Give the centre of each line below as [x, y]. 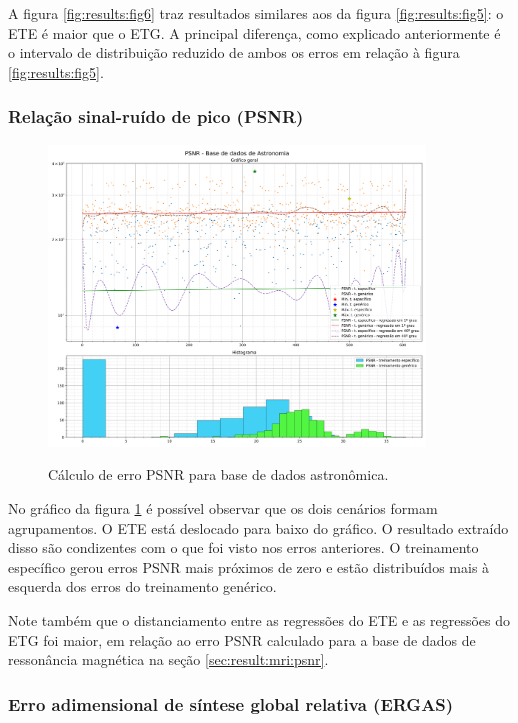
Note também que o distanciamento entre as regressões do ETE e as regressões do [259, 620]
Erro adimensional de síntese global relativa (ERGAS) [231, 703]
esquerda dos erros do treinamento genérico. [142, 586]
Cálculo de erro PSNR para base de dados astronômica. [218, 474]
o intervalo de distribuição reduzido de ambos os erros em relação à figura [234, 52]
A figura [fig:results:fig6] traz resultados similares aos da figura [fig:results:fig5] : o [256, 13]
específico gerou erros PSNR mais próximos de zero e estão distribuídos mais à [249, 566]
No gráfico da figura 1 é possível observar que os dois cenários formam [223, 508]
